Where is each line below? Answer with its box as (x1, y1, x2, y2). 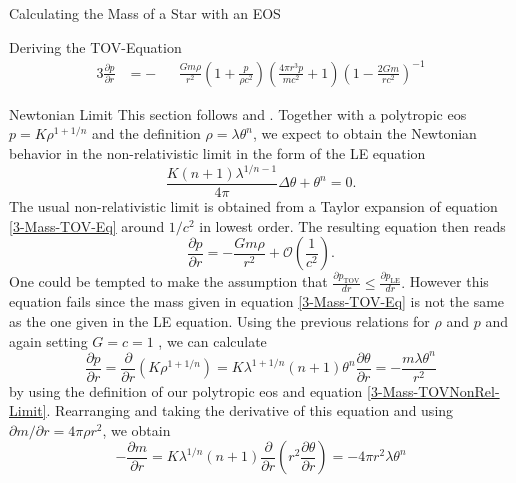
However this (409, 271, 489, 292)
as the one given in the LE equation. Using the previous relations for (9, 310, 430, 331)
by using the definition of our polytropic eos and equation (9, 380, 363, 401)
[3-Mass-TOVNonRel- (367, 380, 500, 401)
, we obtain (102, 419, 171, 440)
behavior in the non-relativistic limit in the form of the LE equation (9, 142, 426, 163)
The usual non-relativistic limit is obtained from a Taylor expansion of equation (9, 196, 498, 217)
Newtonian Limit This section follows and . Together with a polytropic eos (9, 103, 467, 124)
